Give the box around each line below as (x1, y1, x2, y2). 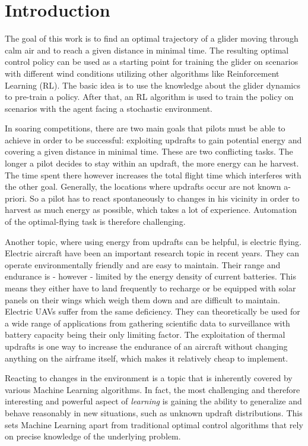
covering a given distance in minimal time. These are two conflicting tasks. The (5, 145, 293, 158)
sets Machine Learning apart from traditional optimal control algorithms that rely (5, 418, 303, 431)
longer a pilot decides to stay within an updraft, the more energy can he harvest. (5, 157, 299, 169)
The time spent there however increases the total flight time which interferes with (5, 168, 301, 181)
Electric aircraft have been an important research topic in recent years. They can (5, 247, 300, 259)
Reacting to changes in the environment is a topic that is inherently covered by (5, 372, 293, 384)
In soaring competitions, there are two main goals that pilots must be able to (5, 122, 285, 134)
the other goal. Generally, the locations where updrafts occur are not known (5, 180, 281, 193)
